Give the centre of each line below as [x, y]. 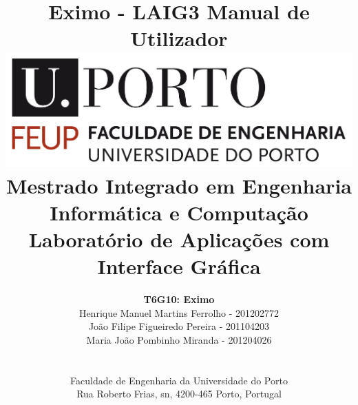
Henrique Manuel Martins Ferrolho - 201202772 [179, 312]
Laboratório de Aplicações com [179, 239]
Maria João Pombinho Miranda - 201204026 [179, 340]
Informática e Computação [179, 212]
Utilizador [179, 38]
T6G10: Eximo [179, 299]
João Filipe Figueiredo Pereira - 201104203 [179, 326]
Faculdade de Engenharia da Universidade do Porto [179, 380]
